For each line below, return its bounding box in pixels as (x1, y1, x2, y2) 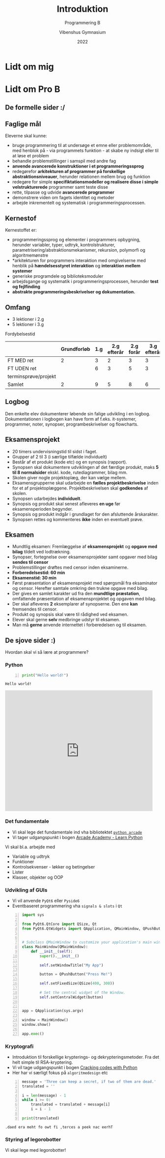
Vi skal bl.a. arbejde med (5, 844, 55, 850)
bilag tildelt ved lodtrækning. (12, 549, 71, 555)
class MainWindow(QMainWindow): (22, 945, 88, 950)
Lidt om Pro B (5, 84, 60, 95)
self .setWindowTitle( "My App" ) (39, 962, 104, 968)
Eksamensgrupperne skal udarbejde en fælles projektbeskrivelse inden (12, 480, 159, 486)
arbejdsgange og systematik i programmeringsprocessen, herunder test (12, 279, 159, 285)
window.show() (22, 1022, 51, 1027)
